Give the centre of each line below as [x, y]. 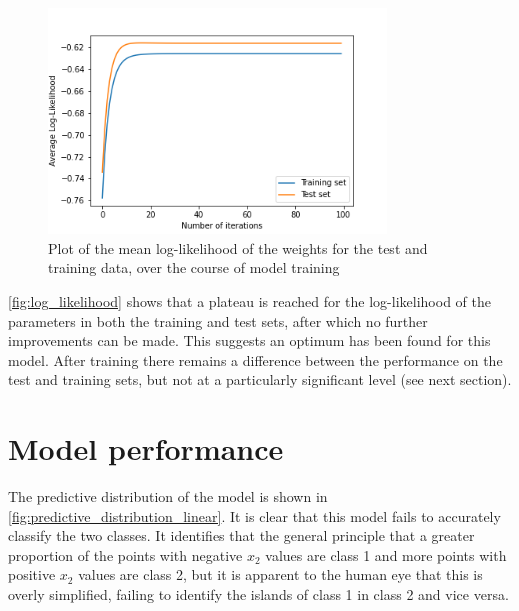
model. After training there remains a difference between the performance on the [255, 359]
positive [32, 574]
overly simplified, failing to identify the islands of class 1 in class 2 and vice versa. [258, 593]
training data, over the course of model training [194, 267]
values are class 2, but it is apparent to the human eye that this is [280, 574]
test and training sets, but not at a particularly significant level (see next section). [260, 379]
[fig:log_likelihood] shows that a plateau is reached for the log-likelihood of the [249, 300]
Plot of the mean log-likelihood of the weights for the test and [238, 247]
